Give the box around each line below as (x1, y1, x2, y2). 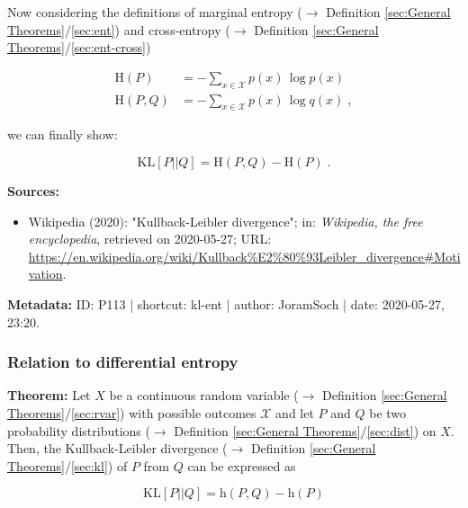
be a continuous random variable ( (109, 386, 299, 405)
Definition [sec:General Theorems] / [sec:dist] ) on (174, 421, 436, 440)
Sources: (7, 182, 59, 201)
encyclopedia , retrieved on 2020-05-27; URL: (28, 229, 272, 248)
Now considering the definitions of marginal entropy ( (7, 3, 302, 21)
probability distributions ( (7, 421, 150, 440)
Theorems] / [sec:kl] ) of (7, 456, 128, 475)
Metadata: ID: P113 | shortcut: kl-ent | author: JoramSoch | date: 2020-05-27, (7, 295, 445, 313)
